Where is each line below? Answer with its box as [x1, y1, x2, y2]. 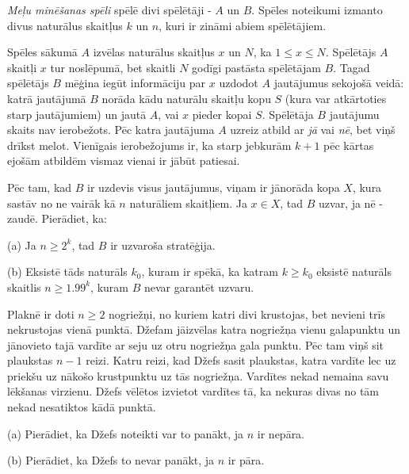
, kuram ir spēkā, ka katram [141, 263, 278, 280]
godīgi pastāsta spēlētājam [192, 59, 321, 75]
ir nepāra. [257, 425, 305, 442]
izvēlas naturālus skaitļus [93, 44, 215, 60]
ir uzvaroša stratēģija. [110, 236, 216, 253]
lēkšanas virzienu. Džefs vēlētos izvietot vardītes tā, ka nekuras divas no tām [7, 383, 380, 399]
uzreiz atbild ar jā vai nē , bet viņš [230, 121, 396, 138]
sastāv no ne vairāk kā [7, 194, 116, 211]
